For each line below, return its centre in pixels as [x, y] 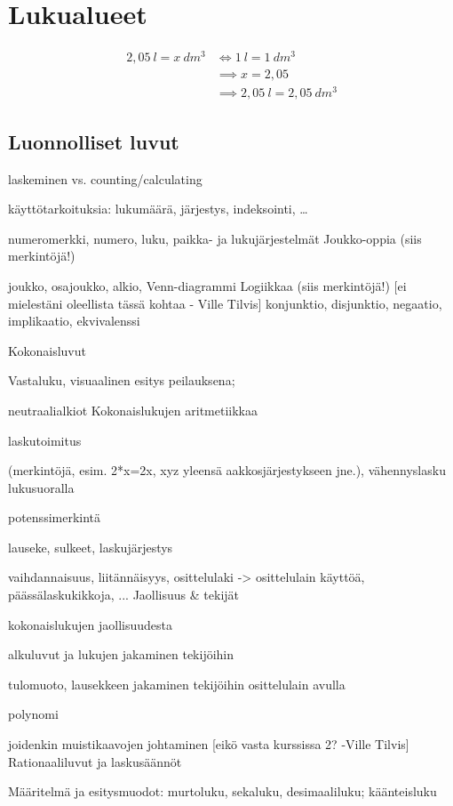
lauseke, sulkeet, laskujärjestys [91, 547]
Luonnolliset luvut [94, 141]
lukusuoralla [41, 487]
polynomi [33, 714]
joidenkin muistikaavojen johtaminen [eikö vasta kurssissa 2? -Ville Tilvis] [209, 744]
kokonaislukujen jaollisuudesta [90, 624]
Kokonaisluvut [47, 350]
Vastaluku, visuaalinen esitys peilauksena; [122, 380]
